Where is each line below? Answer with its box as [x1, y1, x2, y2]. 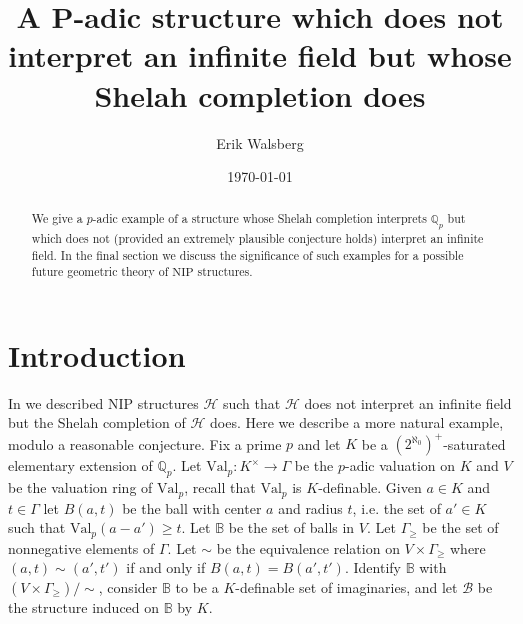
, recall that [184, 477, 256, 498]
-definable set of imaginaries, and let [235, 576, 458, 597]
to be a [175, 576, 219, 597]
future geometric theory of [31, 263, 169, 280]
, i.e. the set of [352, 497, 441, 518]
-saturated [443, 433, 506, 454]
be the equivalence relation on [216, 537, 400, 558]
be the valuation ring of [8, 477, 153, 498]
